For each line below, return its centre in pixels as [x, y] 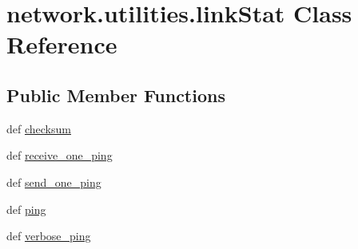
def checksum [39, 128]
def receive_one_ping [60, 155]
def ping [26, 209]
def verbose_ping [49, 236]
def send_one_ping [54, 182]
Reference [62, 44]
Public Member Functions [116, 95]
